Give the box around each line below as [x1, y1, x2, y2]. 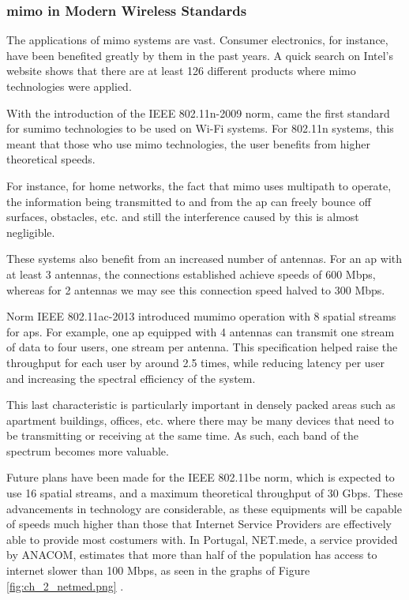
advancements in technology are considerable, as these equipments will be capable [6, 500, 402, 516]
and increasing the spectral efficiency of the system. [6, 369, 256, 386]
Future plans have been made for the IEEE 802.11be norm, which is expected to [6, 469, 395, 486]
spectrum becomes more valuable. [6, 442, 169, 459]
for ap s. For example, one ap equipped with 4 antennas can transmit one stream [6, 323, 395, 339]
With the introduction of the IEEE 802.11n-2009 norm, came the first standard [6, 104, 390, 121]
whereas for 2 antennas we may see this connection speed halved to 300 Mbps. [6, 281, 385, 298]
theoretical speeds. [6, 151, 96, 167]
